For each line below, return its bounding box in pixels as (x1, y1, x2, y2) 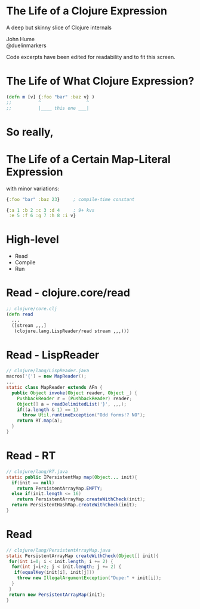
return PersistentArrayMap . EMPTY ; (17, 485, 103, 491)
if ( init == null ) (11, 480, 55, 486)
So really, (6, 125, 54, 138)
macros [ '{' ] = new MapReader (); (6, 373, 87, 379)
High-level (6, 233, 60, 246)
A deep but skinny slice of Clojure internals (6, 24, 112, 31)
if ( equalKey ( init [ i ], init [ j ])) (14, 570, 95, 576)
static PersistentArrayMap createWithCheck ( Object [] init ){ (6, 553, 159, 559)
